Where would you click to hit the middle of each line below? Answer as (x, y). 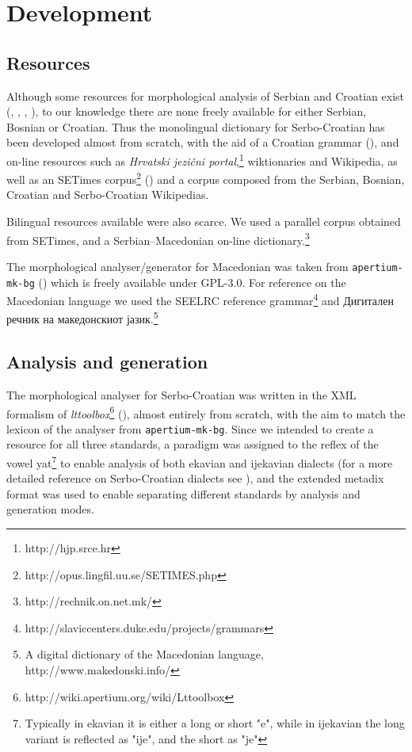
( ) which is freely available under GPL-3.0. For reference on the (192, 282)
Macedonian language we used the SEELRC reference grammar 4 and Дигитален (200, 299)
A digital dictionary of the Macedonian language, (144, 654)
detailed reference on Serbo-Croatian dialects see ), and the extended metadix (195, 478)
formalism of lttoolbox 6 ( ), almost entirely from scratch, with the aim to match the (206, 412)
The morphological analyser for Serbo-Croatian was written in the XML (181, 394)
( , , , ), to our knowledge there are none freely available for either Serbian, (187, 111)
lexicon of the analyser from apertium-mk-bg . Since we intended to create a (190, 428)
